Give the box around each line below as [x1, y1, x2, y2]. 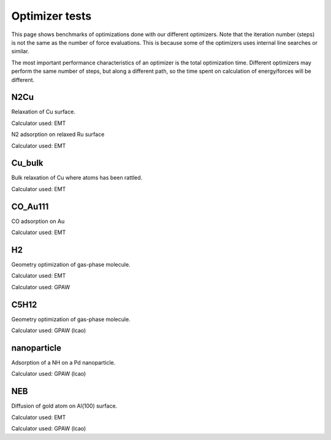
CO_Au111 [11, 201, 49, 211]
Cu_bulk [11, 158, 44, 169]
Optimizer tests [11, 9, 92, 23]
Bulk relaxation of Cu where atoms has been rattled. [11, 174, 143, 181]
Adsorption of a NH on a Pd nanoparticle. [11, 359, 116, 366]
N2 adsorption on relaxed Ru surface [11, 131, 105, 138]
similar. [11, 48, 30, 55]
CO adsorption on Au [11, 218, 65, 225]
